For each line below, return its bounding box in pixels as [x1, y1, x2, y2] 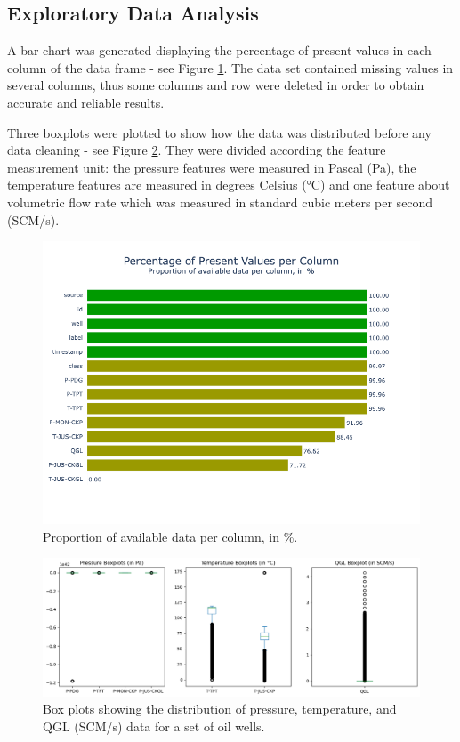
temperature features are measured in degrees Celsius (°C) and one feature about [7, 175, 450, 194]
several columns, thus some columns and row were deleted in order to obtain [7, 76, 424, 94]
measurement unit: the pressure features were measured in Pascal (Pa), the [7, 157, 416, 176]
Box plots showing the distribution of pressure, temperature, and [43, 699, 397, 718]
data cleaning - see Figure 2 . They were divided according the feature [7, 141, 386, 159]
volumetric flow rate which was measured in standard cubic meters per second [7, 192, 433, 211]
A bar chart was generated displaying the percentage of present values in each [7, 41, 432, 60]
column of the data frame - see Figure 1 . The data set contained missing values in [7, 58, 454, 77]
